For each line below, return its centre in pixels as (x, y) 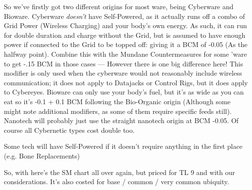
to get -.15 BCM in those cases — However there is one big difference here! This (124, 63)
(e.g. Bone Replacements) (42, 155)
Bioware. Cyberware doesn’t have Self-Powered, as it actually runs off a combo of (125, 16)
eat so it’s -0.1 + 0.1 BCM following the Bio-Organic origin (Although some (117, 101)
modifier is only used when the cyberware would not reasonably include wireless (123, 73)
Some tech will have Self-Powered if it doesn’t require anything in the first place (123, 146)
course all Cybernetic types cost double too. (69, 130)
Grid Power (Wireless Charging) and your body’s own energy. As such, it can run (126, 25)
